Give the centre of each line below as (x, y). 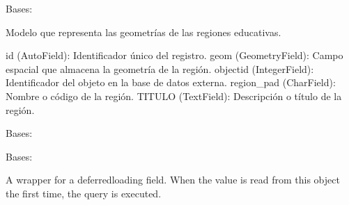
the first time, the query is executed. (84, 193)
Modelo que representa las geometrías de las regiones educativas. (144, 32)
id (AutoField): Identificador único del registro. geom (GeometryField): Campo (174, 55)
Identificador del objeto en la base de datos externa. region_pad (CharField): (171, 82)
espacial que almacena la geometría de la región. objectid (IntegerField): (160, 68)
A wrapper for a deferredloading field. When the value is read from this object (173, 180)
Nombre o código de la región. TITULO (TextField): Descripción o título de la (174, 96)
